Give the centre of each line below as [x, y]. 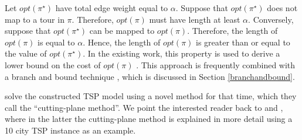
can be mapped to [122, 31]
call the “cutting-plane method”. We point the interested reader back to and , [144, 107]
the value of [26, 53]
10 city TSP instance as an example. [70, 130]
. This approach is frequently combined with [216, 64]
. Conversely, [271, 19]
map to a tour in [35, 19]
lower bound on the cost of [53, 64]
